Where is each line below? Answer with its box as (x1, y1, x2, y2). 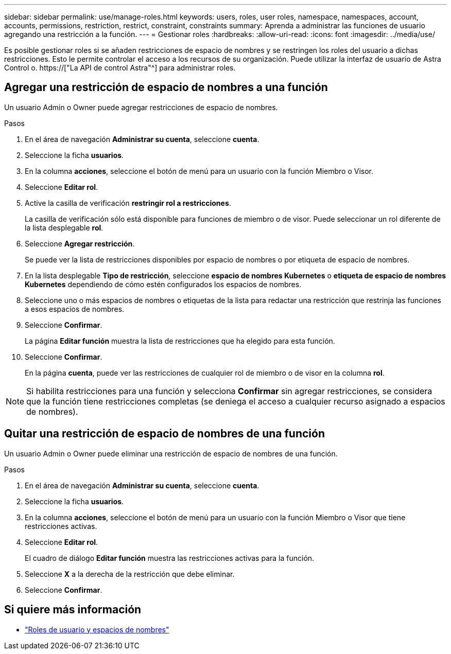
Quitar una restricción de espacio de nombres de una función (4, 427, 325, 440)
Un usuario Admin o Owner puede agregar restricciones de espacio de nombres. (4, 102, 278, 112)
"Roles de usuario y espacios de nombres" (25, 625, 169, 634)
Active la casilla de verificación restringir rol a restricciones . (25, 198, 231, 207)
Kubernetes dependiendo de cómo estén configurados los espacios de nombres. (25, 279, 302, 289)
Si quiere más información (4, 603, 142, 616)
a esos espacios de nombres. (25, 304, 125, 313)
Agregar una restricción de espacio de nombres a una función (4, 81, 328, 94)
